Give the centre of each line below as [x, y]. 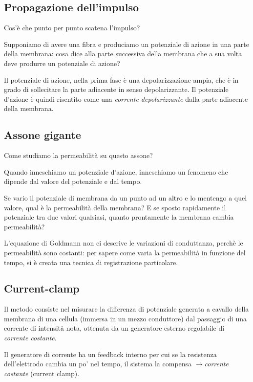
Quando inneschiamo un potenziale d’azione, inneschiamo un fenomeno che [116, 171]
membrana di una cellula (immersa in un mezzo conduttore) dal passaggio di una [125, 318]
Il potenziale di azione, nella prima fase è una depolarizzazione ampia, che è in [121, 79]
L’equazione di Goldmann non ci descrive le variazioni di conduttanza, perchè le [124, 243]
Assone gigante [42, 135]
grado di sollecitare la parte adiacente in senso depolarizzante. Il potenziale [116, 89]
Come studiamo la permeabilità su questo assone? [78, 155]
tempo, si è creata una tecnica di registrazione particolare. [91, 262]
